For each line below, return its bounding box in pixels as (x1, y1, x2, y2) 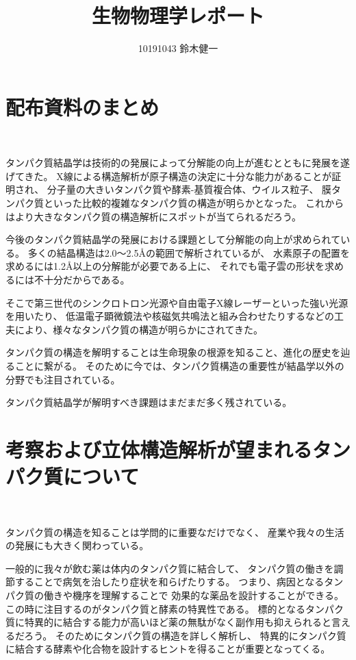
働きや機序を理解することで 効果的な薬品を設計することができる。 (43, 588, 344, 602)
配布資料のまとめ (5, 92, 160, 120)
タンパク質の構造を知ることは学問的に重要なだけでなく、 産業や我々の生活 (5, 524, 344, 539)
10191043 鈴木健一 (138, 41, 218, 55)
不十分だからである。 (34, 272, 130, 286)
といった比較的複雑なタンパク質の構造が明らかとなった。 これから (43, 196, 344, 210)
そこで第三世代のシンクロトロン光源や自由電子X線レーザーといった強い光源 (5, 295, 348, 309)
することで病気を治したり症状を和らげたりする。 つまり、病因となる (14, 574, 325, 589)
